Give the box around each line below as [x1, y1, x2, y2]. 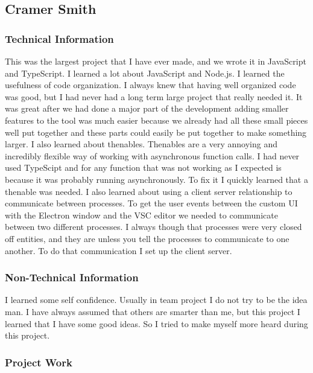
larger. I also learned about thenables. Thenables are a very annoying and [5, 138, 277, 150]
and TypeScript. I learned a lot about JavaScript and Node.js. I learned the [5, 66, 285, 79]
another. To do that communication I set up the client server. [5, 244, 232, 257]
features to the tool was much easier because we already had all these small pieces [5, 113, 308, 126]
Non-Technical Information [5, 270, 139, 285]
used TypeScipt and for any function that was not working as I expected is [5, 161, 282, 174]
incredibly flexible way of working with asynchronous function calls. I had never [5, 149, 300, 162]
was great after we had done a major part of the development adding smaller [5, 102, 289, 115]
